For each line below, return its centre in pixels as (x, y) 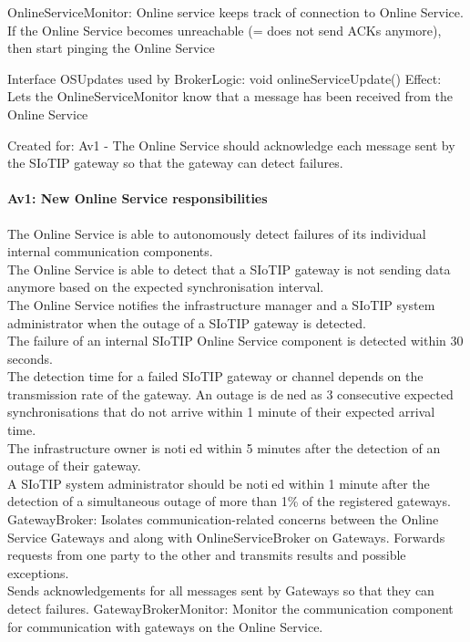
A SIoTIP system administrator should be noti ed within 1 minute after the (219, 483)
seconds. (30, 358)
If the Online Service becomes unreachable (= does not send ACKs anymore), (225, 30)
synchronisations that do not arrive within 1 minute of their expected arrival (221, 412)
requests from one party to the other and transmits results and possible (207, 555)
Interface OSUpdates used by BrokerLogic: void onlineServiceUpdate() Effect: (225, 78)
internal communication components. (110, 251)
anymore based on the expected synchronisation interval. (166, 287)
